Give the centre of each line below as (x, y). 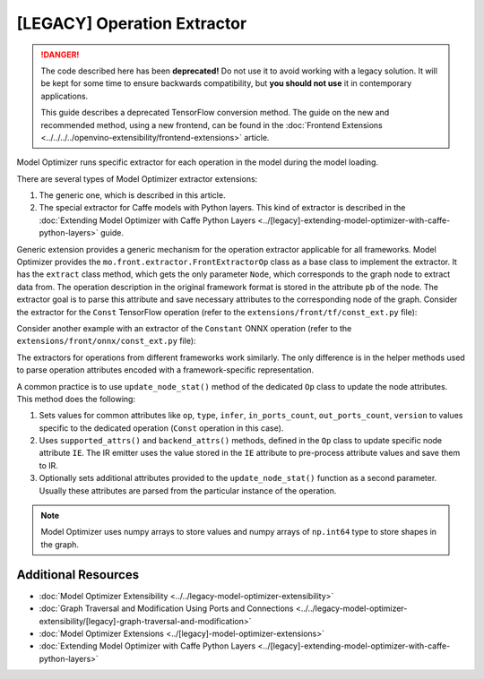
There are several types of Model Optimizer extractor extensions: (137, 178)
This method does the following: (76, 399)
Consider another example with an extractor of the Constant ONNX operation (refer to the (184, 328)
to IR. (48, 465)
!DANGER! (60, 55)
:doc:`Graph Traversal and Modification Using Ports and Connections (166, 608)
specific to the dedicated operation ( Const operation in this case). (161, 428)
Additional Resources (78, 575)
